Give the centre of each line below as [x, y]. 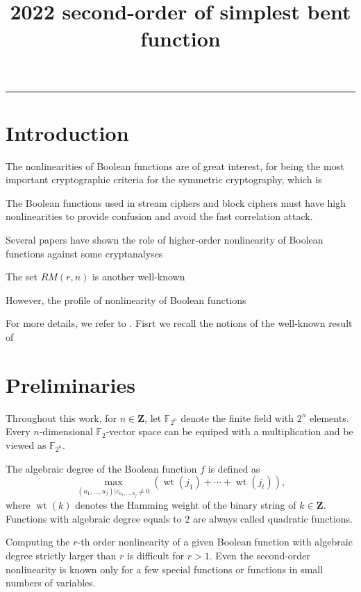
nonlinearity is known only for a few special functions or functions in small [165, 569]
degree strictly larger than [61, 556]
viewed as [26, 445]
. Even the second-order [260, 556]
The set [22, 277]
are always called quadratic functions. [273, 518]
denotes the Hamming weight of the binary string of [186, 505]
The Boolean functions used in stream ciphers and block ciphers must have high [176, 202]
